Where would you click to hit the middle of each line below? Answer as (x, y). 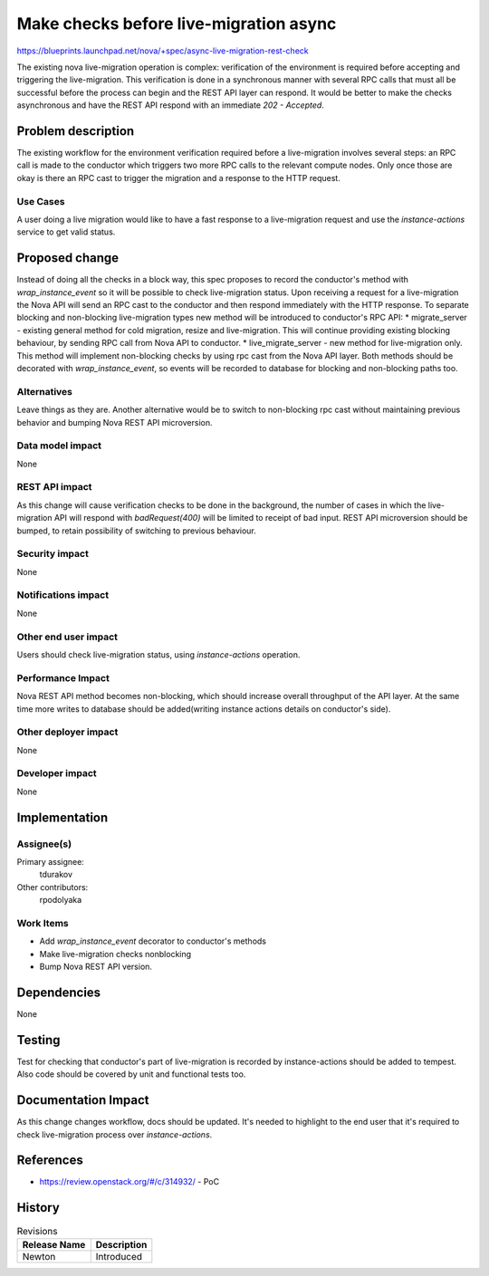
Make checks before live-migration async (177, 24)
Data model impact (59, 446)
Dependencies (59, 992)
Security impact (53, 554)
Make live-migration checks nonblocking (115, 954)
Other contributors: (53, 887)
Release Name (54, 1244)
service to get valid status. (66, 232)
